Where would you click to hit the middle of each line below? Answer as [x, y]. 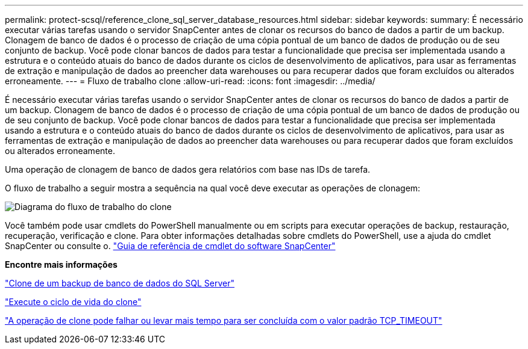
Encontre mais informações [61, 264]
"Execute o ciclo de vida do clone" [73, 302]
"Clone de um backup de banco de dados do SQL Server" [120, 283]
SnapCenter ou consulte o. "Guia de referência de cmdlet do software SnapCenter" [170, 246]
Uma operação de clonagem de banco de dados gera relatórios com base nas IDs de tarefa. [188, 169]
